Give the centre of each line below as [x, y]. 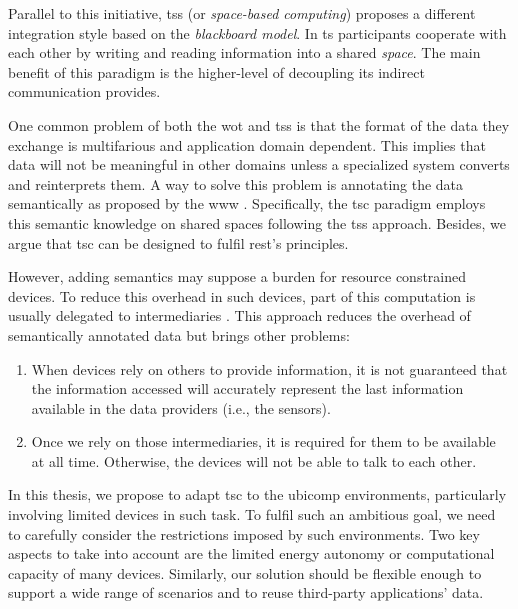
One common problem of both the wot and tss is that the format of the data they [259, 124]
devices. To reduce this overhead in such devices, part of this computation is [242, 295]
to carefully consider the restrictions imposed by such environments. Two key [244, 533]
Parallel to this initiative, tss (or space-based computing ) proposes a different [242, 13]
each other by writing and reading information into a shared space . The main [244, 52]
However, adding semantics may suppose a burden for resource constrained [237, 276]
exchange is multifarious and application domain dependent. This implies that [247, 144]
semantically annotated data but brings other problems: [179, 334]
